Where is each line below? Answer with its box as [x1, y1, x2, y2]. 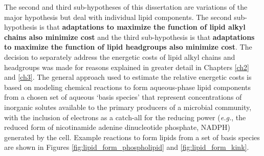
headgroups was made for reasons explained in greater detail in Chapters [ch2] [4, 61, 249, 72]
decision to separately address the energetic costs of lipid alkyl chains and [4, 51, 235, 62]
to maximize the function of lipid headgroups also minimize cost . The [4, 41, 252, 52]
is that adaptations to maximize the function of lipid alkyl [39, 21, 246, 32]
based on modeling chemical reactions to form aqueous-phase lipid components [4, 81, 251, 92]
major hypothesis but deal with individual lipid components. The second [4, 11, 232, 22]
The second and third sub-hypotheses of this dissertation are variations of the [4, 2, 248, 12]
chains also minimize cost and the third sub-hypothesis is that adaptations [4, 31, 255, 42]
